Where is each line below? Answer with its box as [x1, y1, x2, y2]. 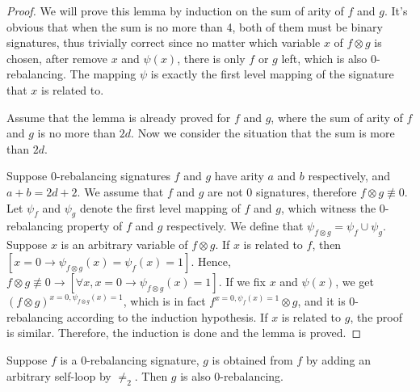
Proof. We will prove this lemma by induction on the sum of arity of [6, 2, 344, 19]
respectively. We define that [166, 217, 304, 234]
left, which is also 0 [281, 49, 376, 66]
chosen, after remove [6, 49, 107, 66]
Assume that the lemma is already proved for [6, 108, 231, 125]
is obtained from [212, 351, 293, 368]
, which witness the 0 [280, 199, 385, 216]
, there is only [177, 49, 246, 66]
